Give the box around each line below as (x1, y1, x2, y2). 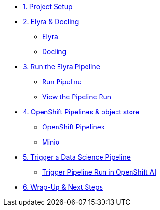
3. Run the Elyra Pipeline (23, 63, 100, 71)
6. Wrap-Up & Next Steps (23, 183, 103, 191)
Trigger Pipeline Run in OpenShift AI (42, 168, 156, 176)
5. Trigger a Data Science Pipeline (23, 153, 131, 161)
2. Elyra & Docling (23, 17, 79, 26)
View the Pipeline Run (42, 93, 112, 101)
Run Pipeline (42, 78, 82, 86)
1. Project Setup (23, 2, 73, 11)
